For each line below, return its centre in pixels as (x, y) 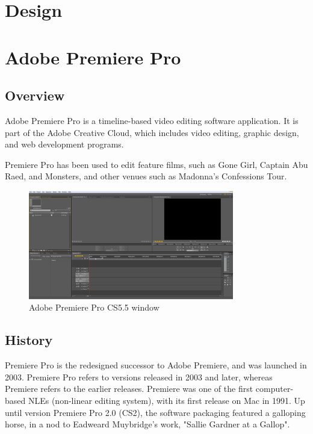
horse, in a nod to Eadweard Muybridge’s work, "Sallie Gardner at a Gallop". (147, 424)
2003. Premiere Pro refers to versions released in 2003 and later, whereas (139, 377)
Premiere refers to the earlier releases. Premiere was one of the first (129, 389)
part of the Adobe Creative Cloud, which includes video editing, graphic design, (152, 132)
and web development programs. (64, 144)
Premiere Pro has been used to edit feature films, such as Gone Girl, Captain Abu (156, 164)
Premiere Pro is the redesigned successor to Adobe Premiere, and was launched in (156, 365)
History (29, 340)
